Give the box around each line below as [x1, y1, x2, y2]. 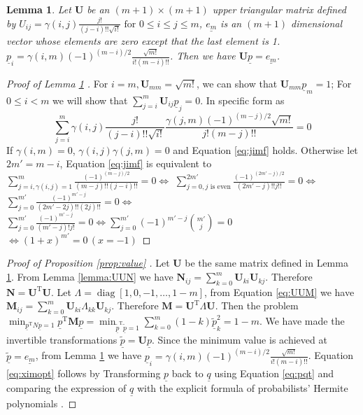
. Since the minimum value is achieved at [152, 332, 327, 347]
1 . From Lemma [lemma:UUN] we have [6, 269, 173, 284]
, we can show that [196, 76, 278, 90]
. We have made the [259, 314, 345, 328]
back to [171, 366, 204, 381]
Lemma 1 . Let [6, 2, 71, 16]
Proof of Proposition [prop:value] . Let [6, 255, 170, 270]
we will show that [52, 92, 128, 107]
